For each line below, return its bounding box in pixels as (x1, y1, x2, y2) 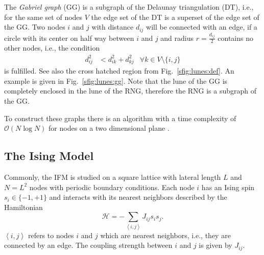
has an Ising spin (201, 181, 255, 192)
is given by (199, 240, 232, 250)
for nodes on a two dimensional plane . (49, 123, 170, 133)
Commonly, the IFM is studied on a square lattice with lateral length (4, 172, 221, 182)
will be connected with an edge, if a (146, 21, 257, 32)
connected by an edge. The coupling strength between (4, 240, 173, 250)
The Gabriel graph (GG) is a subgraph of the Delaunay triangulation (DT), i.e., (4, 2, 254, 12)
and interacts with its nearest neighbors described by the (49, 192, 227, 202)
